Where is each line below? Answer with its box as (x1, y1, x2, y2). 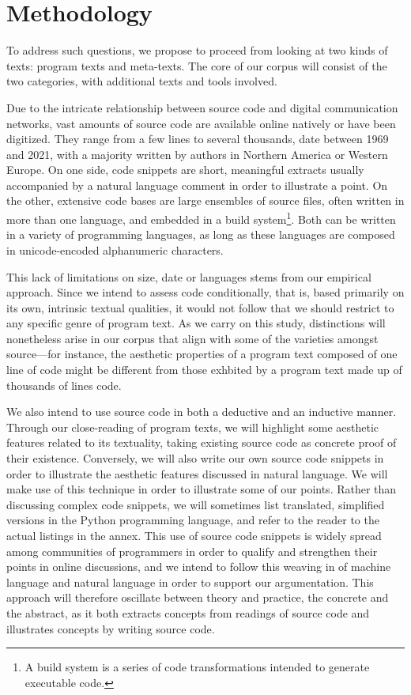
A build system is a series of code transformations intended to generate (25, 659, 370, 675)
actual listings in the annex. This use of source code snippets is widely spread (6, 527, 382, 543)
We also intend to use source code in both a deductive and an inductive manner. (6, 403, 397, 420)
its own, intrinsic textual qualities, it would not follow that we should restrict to (6, 299, 394, 315)
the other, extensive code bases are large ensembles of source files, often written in (6, 192, 405, 209)
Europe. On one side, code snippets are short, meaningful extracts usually (6, 161, 364, 178)
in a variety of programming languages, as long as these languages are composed (6, 226, 395, 243)
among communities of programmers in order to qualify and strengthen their (6, 542, 378, 559)
